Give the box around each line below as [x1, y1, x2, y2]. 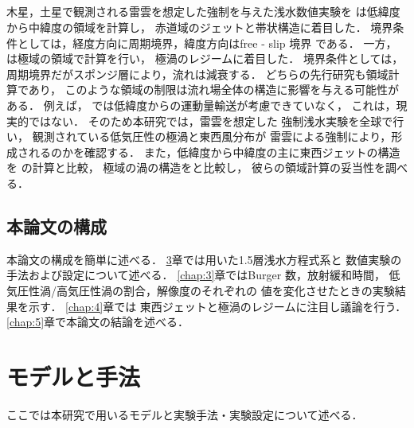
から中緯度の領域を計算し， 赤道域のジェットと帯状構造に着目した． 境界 [6, 18, 393, 35]
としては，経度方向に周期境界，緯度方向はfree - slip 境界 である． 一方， [17, 34, 397, 51]
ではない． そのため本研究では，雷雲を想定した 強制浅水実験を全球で [28, 112, 393, 129]
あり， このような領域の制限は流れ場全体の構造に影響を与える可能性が [28, 81, 400, 98]
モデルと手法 [6, 360, 141, 392]
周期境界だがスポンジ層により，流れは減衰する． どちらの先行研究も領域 [6, 65, 389, 82]
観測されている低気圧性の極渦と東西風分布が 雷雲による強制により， [32, 128, 392, 145]
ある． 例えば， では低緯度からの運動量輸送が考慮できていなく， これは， [6, 96, 396, 113]
